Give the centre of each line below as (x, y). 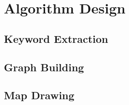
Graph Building (44, 67)
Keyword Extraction (56, 38)
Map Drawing (39, 95)
